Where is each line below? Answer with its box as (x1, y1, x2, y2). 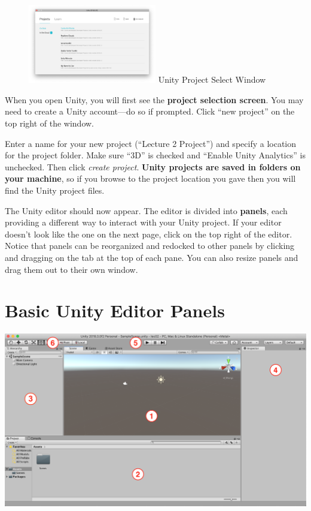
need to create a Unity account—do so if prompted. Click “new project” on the (5, 105, 295, 118)
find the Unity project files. (5, 184, 105, 196)
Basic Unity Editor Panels (5, 298, 225, 323)
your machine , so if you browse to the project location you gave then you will (5, 172, 296, 185)
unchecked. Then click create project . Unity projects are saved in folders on (5, 160, 301, 173)
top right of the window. (5, 117, 94, 129)
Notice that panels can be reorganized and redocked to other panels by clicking (5, 239, 295, 252)
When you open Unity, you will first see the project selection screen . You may (5, 93, 304, 106)
